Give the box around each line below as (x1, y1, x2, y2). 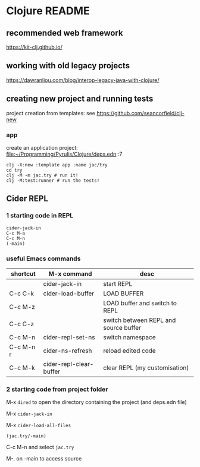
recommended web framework (6, 28, 123, 38)
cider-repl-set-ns (43, 333, 95, 341)
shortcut (11, 269, 36, 277)
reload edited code (103, 346, 156, 355)
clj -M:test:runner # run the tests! (6, 177, 100, 184)
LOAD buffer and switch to (103, 299, 177, 307)
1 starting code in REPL (6, 212, 74, 220)
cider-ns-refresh (43, 346, 92, 355)
